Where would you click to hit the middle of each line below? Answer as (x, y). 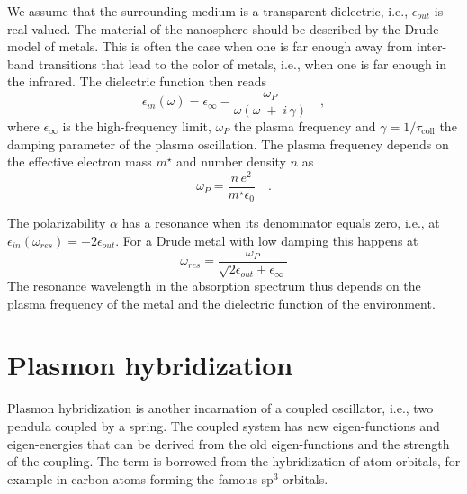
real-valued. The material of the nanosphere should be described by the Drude (223, 28)
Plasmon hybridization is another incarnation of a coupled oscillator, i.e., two (220, 408)
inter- (432, 46)
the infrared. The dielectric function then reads (137, 81)
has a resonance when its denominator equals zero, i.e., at (281, 223)
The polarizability (57, 223)
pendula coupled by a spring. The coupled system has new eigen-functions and (224, 425)
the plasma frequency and (305, 126)
